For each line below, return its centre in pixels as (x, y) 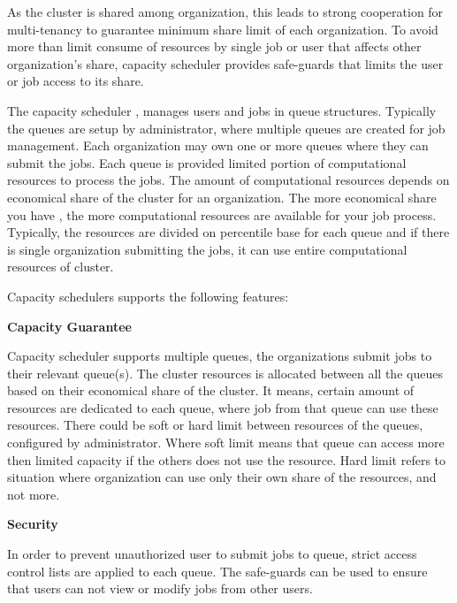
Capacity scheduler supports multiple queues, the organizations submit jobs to (220, 356)
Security (33, 524)
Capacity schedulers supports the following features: (148, 296)
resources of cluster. (61, 267)
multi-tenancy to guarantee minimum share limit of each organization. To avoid (223, 29)
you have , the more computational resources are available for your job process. (222, 214)
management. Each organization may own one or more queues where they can (218, 145)
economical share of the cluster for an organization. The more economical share (222, 197)
